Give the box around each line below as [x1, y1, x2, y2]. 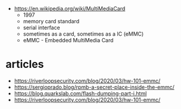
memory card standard [23, 18, 80, 24]
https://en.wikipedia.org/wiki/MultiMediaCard [14, 5, 126, 12]
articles [5, 58, 44, 71]
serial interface [23, 24, 60, 31]
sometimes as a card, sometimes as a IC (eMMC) [23, 30, 144, 38]
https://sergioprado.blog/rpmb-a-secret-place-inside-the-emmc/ [14, 83, 175, 91]
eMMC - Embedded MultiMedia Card [23, 37, 114, 43]
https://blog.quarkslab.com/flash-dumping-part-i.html [14, 89, 147, 97]
